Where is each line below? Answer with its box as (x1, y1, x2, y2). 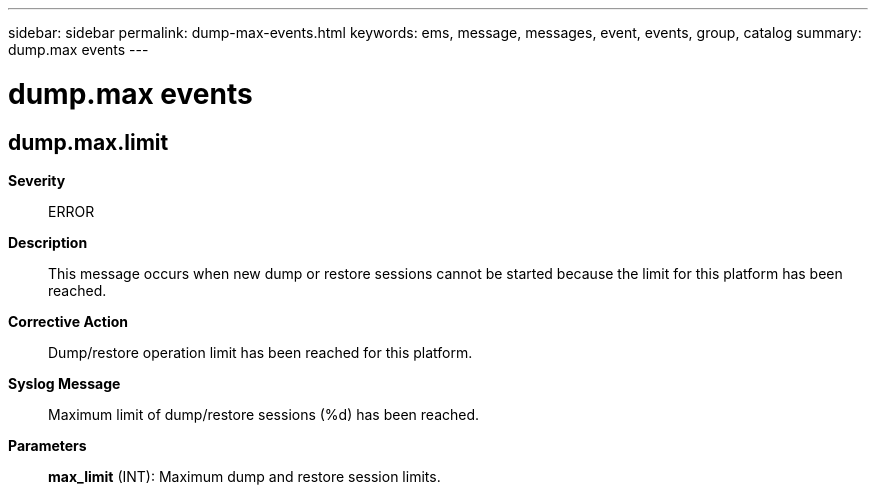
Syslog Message (8, 374, 121, 392)
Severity (8, 171, 66, 189)
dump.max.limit (8, 129, 169, 155)
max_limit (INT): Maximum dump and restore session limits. (48, 467, 441, 485)
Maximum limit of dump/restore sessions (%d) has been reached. (48, 405, 480, 423)
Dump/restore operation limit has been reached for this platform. (48, 343, 473, 361)
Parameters (8, 436, 87, 454)
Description (8, 233, 88, 251)
